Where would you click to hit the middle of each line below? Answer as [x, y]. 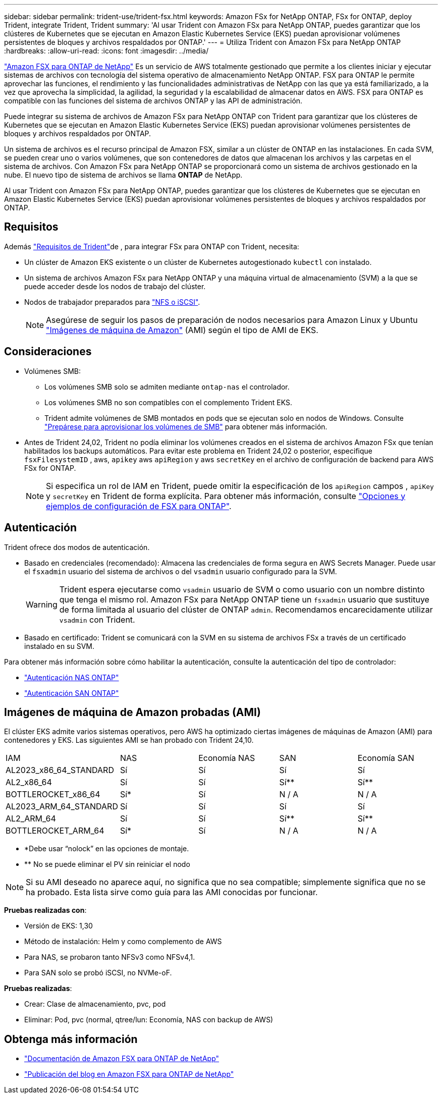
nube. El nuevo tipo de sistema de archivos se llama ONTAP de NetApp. [123, 175]
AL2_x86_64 [29, 782]
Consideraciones [48, 352]
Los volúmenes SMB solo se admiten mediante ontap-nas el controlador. [167, 387]
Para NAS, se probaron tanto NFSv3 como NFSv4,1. [110, 957]
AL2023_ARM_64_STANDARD [62, 807]
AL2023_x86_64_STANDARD [60, 770]
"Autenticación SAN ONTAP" [72, 693]
